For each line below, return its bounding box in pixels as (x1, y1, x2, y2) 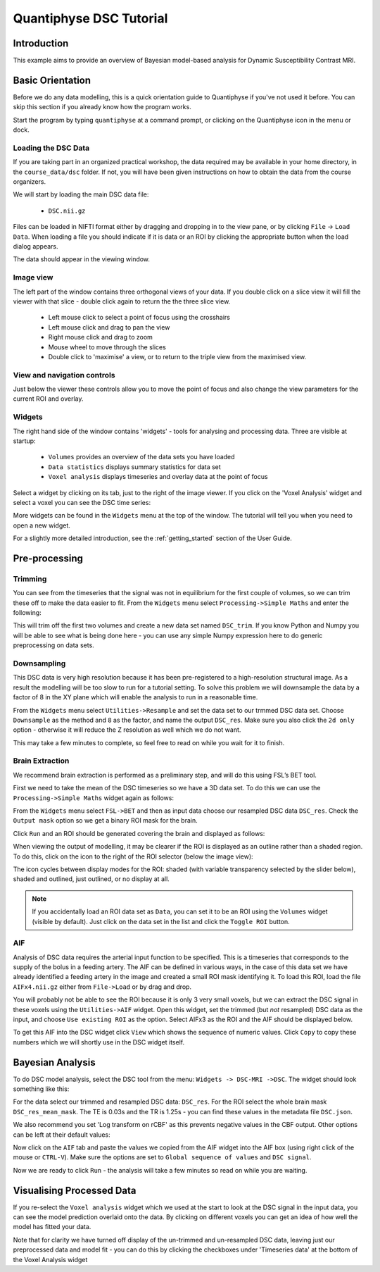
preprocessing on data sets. (13, 641, 94, 649)
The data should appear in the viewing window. (13, 255, 151, 263)
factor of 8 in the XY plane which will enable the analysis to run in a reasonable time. (13, 693, 258, 702)
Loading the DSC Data (13, 143, 90, 153)
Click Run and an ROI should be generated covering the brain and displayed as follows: (13, 829, 265, 837)
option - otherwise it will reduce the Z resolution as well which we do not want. (13, 725, 241, 734)
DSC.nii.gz (48, 206, 86, 215)
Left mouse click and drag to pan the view (48, 323, 170, 331)
